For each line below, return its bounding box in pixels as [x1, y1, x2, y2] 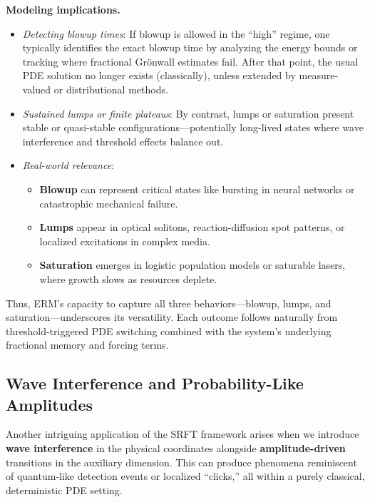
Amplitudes [6, 393, 93, 415]
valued [22, 81, 51, 96]
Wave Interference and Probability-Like [6, 372, 304, 394]
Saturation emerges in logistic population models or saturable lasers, [39, 257, 346, 272]
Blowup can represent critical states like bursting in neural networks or [39, 181, 355, 196]
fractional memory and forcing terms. [6, 337, 169, 352]
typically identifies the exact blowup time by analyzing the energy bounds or [22, 40, 358, 55]
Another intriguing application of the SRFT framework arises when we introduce [6, 426, 359, 441]
